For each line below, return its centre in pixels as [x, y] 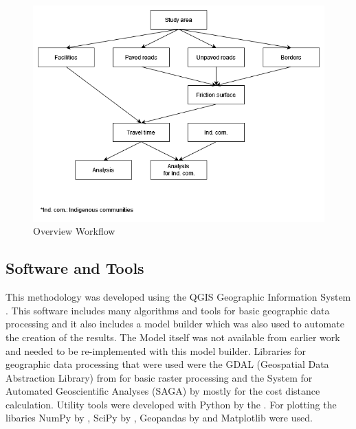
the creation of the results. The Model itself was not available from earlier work [173, 337]
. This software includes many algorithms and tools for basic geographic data [168, 310]
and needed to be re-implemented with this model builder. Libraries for [156, 350]
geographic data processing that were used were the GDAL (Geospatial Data [167, 364]
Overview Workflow [74, 231]
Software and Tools [75, 268]
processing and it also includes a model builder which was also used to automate [175, 324]
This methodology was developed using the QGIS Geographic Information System [178, 297]
